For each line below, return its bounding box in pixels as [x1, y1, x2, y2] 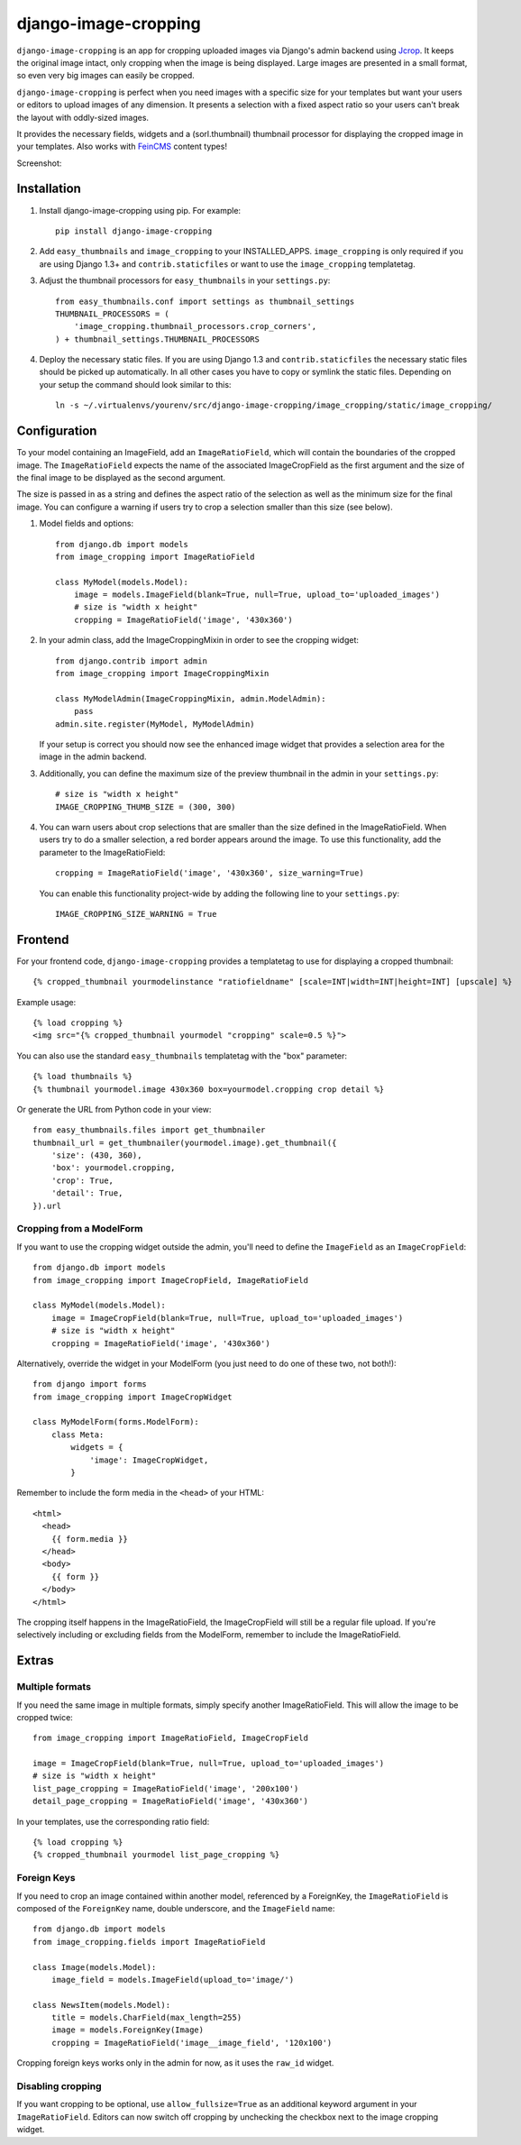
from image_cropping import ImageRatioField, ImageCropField [32, 1733, 308, 1744]
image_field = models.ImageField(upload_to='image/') [50, 1975, 295, 1985]
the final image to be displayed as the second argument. [16, 472, 225, 482]
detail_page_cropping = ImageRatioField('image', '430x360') [32, 1796, 308, 1807]
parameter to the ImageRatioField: [39, 847, 166, 857]
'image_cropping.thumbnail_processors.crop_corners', [73, 321, 317, 332]
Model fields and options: [39, 518, 134, 529]
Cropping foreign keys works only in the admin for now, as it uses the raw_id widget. [16, 2058, 334, 2068]
